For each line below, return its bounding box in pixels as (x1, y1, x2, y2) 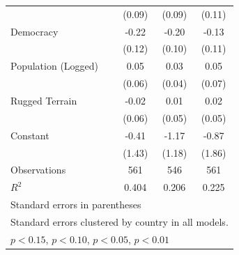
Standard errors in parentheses (10, 197, 141, 212)
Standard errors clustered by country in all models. (10, 214, 229, 229)
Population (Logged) (10, 59, 99, 73)
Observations (10, 162, 66, 177)
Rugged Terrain (10, 93, 77, 107)
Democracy (10, 24, 59, 38)
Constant (10, 127, 49, 142)
